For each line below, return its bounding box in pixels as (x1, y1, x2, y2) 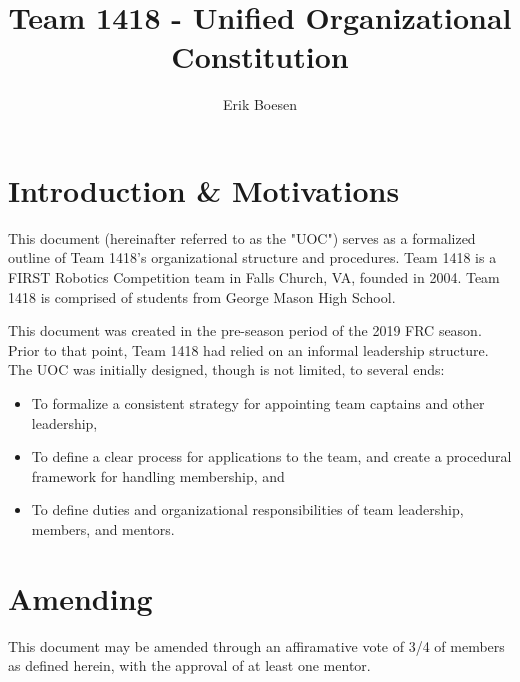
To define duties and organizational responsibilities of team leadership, (31, 499, 464, 520)
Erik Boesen (222, 94, 297, 115)
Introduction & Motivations (8, 169, 400, 210)
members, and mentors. (31, 518, 175, 539)
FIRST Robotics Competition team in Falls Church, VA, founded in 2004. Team (8, 267, 500, 288)
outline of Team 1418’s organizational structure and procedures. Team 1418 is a (8, 247, 497, 268)
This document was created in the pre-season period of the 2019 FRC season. (8, 320, 482, 341)
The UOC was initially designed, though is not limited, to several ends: (8, 359, 445, 380)
